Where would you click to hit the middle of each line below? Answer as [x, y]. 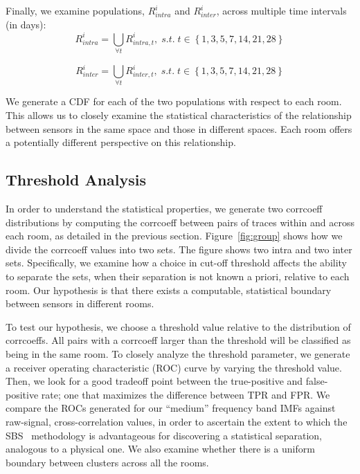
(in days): [26, 24]
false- [317, 381]
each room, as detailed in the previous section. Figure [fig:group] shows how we [174, 236]
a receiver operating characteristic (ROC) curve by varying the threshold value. [174, 367]
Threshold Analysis [76, 180]
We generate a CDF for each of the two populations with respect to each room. [174, 101]
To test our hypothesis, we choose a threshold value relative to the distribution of [178, 326]
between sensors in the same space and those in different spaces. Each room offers [179, 128]
